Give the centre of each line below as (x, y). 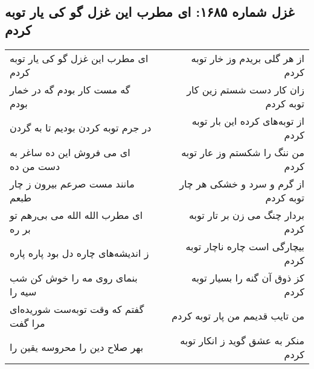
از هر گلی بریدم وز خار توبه (248, 58)
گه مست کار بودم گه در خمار (70, 89)
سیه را (23, 291)
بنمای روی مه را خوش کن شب (74, 277)
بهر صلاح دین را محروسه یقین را (77, 347)
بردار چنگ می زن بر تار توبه (246, 215)
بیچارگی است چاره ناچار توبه (245, 246)
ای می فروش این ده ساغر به (70, 152)
